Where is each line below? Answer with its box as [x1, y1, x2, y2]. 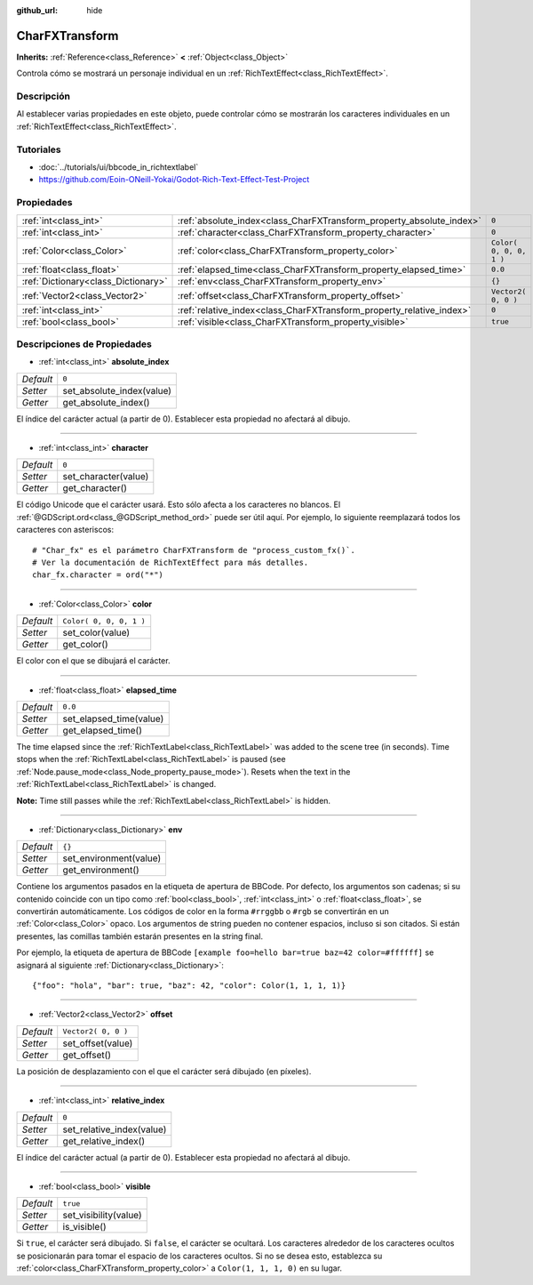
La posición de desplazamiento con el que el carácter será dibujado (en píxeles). [16, 1065, 312, 1076]
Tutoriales [16, 143, 61, 156]
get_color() [62, 638, 108, 651]
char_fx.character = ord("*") [32, 570, 164, 580]
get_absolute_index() [62, 396, 150, 408]
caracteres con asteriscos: [16, 525, 115, 535]
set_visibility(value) [62, 1209, 142, 1222]
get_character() [62, 482, 128, 494]
